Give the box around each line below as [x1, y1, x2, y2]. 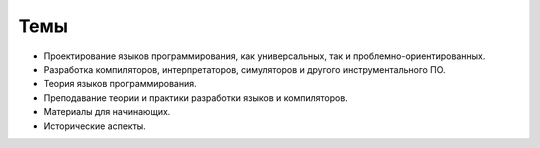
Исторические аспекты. [43, 120, 147, 132]
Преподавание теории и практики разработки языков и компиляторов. [43, 91, 349, 104]
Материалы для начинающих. [43, 106, 171, 118]
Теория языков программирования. [43, 78, 197, 90]
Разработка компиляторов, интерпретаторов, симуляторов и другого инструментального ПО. [43, 63, 446, 75]
